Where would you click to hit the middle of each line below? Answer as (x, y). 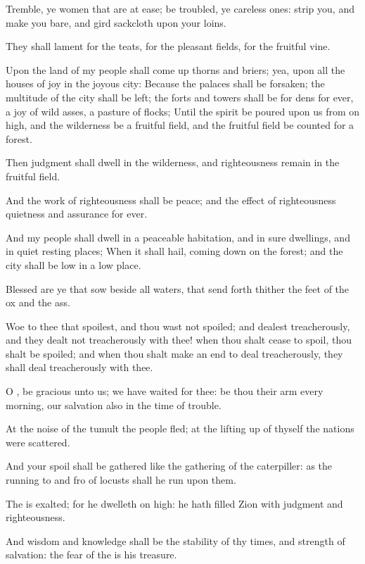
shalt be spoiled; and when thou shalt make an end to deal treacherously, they (174, 353)
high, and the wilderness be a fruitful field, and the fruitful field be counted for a (180, 125)
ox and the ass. (38, 302)
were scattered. (38, 442)
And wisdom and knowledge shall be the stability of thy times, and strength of (175, 540)
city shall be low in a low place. (73, 264)
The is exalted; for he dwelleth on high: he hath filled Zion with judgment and (174, 503)
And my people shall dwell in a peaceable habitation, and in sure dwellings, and (178, 237)
